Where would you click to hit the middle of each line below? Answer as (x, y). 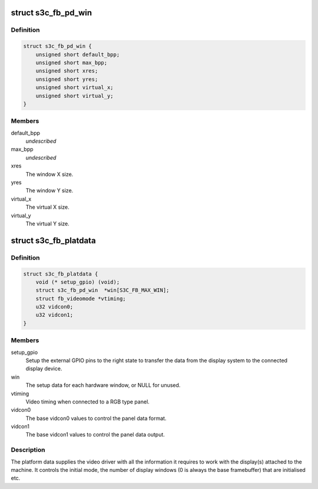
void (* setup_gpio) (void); (78, 282)
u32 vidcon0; (54, 307)
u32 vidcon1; (54, 315)
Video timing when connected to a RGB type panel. (87, 402)
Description (28, 450)
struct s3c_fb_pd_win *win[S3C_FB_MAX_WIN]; (102, 290)
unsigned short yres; (67, 79)
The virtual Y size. (48, 224)
